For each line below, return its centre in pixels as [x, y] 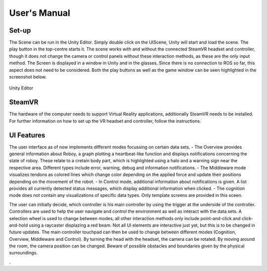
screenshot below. [28, 77]
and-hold [19, 225]
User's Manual [40, 13]
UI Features [27, 135]
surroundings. [23, 253]
